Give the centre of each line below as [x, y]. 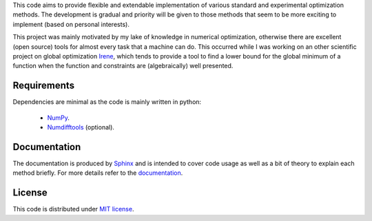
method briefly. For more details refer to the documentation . [98, 173]
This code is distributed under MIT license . [73, 209]
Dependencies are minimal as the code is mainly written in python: [107, 102]
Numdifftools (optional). [81, 127]
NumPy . [59, 118]
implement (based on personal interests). [71, 24]
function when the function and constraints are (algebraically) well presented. [123, 66]
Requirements [44, 86]
